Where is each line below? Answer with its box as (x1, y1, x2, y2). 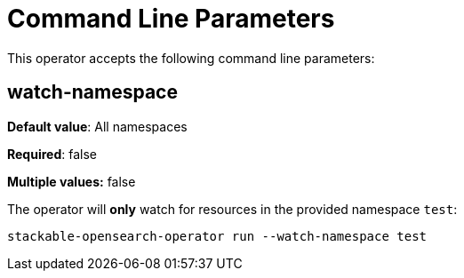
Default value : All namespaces (7, 118, 188, 134)
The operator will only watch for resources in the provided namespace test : (7, 201, 458, 217)
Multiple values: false (7, 173, 136, 189)
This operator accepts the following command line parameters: (7, 50, 375, 66)
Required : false (7, 146, 97, 162)
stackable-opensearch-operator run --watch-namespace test (7, 228, 428, 243)
